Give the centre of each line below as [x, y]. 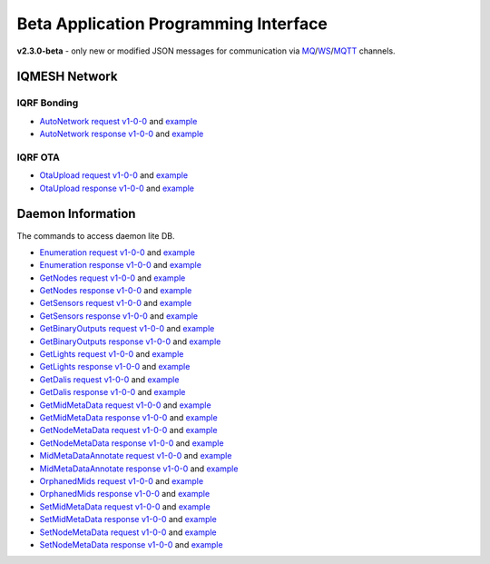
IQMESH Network [67, 77]
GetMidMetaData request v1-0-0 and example [126, 405]
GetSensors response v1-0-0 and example [119, 316]
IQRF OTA [39, 157]
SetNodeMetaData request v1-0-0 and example [128, 532]
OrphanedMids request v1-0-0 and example [122, 480]
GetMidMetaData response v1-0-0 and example [128, 417]
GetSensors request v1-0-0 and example [116, 303]
